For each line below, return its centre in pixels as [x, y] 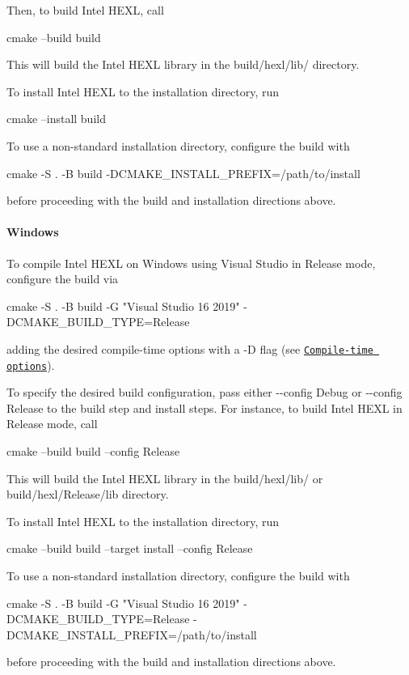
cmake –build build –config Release [93, 451]
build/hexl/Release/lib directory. [88, 494]
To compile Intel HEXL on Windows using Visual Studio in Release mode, [191, 263]
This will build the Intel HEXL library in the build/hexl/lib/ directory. [183, 64]
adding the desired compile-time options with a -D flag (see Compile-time [190, 348]
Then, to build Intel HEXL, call [85, 10]
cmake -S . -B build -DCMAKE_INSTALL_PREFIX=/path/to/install [183, 173]
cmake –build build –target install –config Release [130, 548]
